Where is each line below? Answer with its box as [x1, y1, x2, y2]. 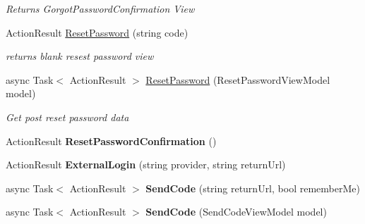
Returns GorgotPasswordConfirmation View [6, 1, 195, 15]
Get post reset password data [6, 109, 129, 124]
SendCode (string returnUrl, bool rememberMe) [145, 180, 360, 195]
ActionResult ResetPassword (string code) [6, 25, 189, 39]
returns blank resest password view [6, 49, 154, 63]
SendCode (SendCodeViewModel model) [145, 204, 327, 219]
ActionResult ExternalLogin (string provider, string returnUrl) [6, 157, 286, 172]
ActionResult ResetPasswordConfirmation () [6, 133, 217, 148]
